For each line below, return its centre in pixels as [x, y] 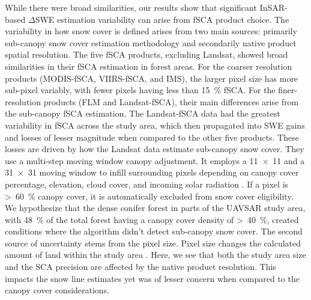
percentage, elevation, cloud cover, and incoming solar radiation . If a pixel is [147, 184]
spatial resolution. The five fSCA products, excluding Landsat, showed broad [146, 54]
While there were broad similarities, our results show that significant [131, 7]
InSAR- [273, 7]
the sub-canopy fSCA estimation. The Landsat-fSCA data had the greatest [143, 113]
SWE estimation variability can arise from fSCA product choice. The [162, 19]
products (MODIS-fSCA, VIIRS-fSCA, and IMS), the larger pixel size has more [152, 78]
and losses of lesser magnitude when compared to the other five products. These [152, 137]
